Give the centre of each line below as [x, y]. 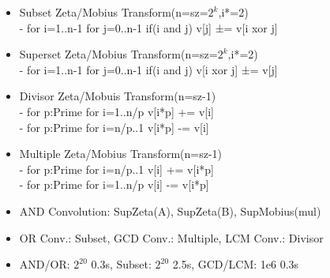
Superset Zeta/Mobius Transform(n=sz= [118, 54]
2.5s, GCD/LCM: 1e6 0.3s [236, 264]
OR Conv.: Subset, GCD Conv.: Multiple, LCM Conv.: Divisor [171, 237]
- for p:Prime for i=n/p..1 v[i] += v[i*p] [116, 169]
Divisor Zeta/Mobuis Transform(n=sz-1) [118, 96]
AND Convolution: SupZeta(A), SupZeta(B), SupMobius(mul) [170, 210]
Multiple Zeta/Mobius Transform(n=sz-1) [121, 154]
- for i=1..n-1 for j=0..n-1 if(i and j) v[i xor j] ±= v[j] [148, 69]
